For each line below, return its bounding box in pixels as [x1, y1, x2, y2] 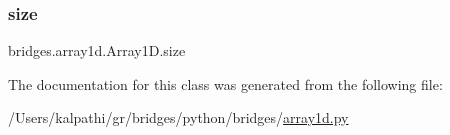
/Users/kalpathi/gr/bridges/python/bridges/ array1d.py [8, 107, 349, 128]
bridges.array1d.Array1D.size [8, 40, 186, 61]
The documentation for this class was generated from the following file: [8, 73, 443, 94]
